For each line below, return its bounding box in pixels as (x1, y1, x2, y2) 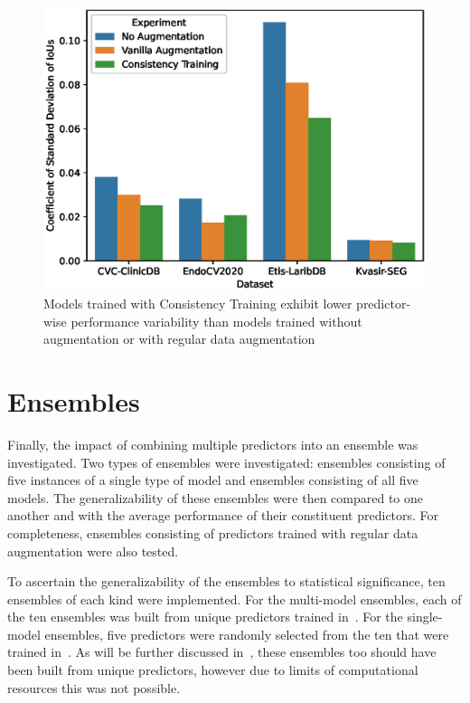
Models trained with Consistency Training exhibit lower (43, 294, 352, 313)
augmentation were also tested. (7, 541, 179, 560)
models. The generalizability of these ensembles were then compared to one (7, 488, 424, 507)
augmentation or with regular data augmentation (43, 329, 315, 348)
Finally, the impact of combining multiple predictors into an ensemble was (7, 434, 418, 453)
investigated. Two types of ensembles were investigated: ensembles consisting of (7, 452, 446, 471)
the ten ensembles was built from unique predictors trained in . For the (7, 607, 403, 626)
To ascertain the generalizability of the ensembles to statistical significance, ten (7, 572, 446, 591)
